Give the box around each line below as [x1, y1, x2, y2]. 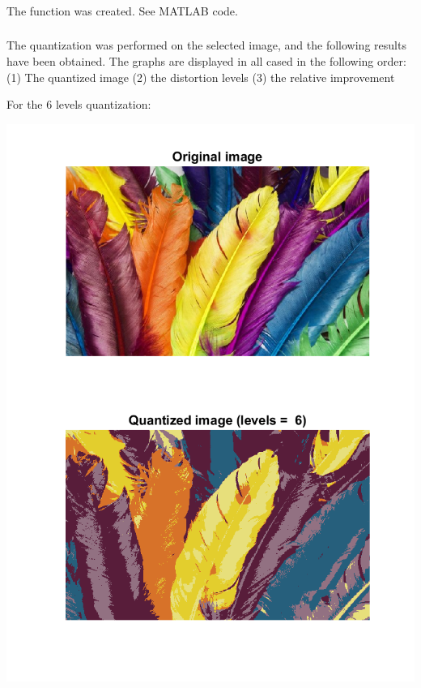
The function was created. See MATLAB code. [6, 2, 238, 19]
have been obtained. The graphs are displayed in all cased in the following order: [6, 53, 406, 70]
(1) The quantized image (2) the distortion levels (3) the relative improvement [6, 68, 395, 85]
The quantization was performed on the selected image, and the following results [6, 37, 406, 54]
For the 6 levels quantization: [6, 96, 151, 113]
